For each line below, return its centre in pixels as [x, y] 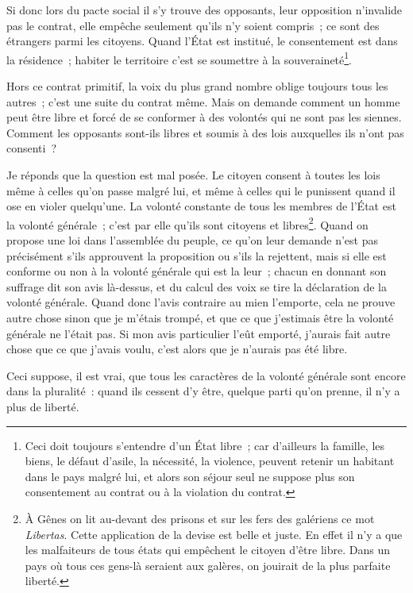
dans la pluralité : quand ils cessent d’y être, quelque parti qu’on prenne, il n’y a [203, 391]
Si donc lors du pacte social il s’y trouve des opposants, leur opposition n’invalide [205, 10]
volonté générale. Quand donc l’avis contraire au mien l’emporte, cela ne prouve [201, 302]
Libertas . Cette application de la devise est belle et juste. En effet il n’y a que [214, 534]
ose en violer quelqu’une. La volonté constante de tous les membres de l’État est [201, 206]
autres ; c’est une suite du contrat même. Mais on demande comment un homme [203, 101]
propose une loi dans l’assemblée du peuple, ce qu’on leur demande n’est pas [192, 240]
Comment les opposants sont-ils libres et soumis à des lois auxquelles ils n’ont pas [205, 132]
